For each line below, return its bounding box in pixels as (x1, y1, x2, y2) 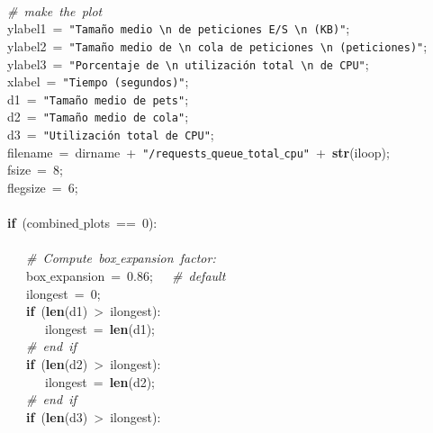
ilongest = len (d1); (44, 319, 156, 338)
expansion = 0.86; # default (50, 266, 226, 284)
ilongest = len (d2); (44, 372, 156, 391)
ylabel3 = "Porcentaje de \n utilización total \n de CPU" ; (6, 54, 369, 73)
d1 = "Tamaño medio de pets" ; (6, 89, 189, 108)
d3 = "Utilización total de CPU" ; (6, 125, 214, 144)
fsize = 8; (6, 160, 63, 179)
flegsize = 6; (6, 178, 78, 197)
